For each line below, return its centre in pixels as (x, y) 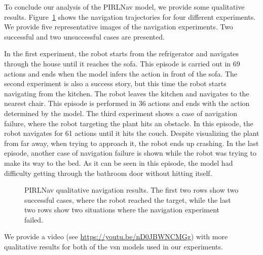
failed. (34, 219)
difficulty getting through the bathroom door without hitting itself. (108, 173)
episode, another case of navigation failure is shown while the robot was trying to (130, 153)
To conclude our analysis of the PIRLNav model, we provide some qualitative (124, 7)
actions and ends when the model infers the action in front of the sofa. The (121, 73)
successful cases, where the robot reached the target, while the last (128, 199)
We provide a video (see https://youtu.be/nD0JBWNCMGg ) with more (116, 236)
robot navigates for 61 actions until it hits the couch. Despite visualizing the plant (132, 133)
